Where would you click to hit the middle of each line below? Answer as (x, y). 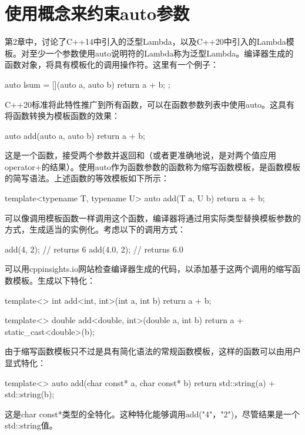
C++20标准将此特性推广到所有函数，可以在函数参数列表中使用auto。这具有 (150, 104)
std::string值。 (31, 425)
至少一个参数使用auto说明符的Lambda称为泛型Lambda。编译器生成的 (161, 53)
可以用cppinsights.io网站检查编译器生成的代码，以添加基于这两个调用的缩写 (149, 269)
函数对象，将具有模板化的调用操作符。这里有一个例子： (112, 64)
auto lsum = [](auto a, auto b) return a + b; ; (88, 84)
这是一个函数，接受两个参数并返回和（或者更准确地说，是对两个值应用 (140, 155)
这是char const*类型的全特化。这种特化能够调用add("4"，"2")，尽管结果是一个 (152, 414)
